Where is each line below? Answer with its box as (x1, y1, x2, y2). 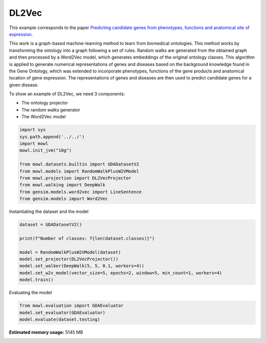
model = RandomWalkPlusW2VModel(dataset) (19, 249, 121, 255)
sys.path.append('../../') (19, 134, 85, 139)
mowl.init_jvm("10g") (19, 148, 72, 153)
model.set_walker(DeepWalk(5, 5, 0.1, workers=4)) (19, 263, 145, 269)
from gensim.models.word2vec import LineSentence (19, 189, 142, 195)
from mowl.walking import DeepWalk (19, 182, 105, 188)
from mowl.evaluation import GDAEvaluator (19, 303, 124, 309)
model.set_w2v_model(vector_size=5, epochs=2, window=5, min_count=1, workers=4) (19, 270, 223, 275)
